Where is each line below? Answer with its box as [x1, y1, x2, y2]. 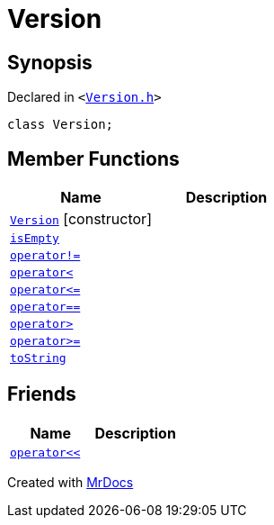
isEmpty [10, 231, 59, 246]
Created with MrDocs [7, 474, 134, 490]
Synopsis [7, 50, 93, 74]
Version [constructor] [10, 210, 152, 229]
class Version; [7, 117, 114, 132]
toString [10, 351, 66, 366]
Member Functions [7, 147, 180, 170]
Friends [7, 383, 76, 406]
